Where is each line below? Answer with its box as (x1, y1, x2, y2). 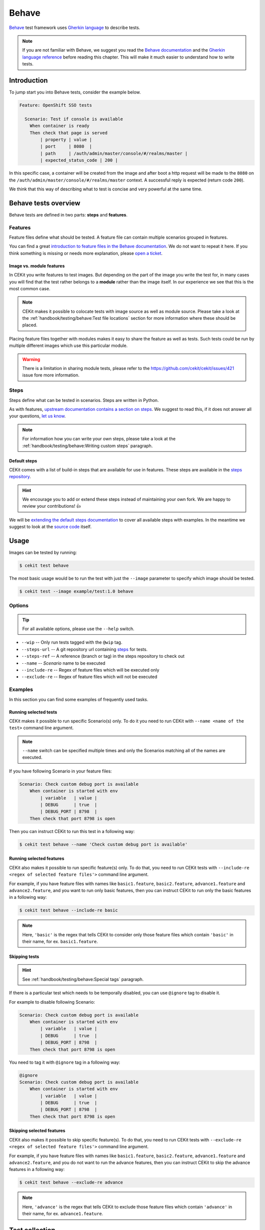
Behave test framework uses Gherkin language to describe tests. (9, 25, 140, 31)
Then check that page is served (29, 130, 108, 135)
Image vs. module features (9, 263, 65, 269)
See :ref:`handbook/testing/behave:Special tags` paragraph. (22, 976, 144, 982)
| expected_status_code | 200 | (40, 157, 118, 163)
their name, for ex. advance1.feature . (22, 1211, 103, 1217)
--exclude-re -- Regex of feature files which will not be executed (21, 674, 158, 680)
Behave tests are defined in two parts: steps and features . (9, 212, 128, 217)
